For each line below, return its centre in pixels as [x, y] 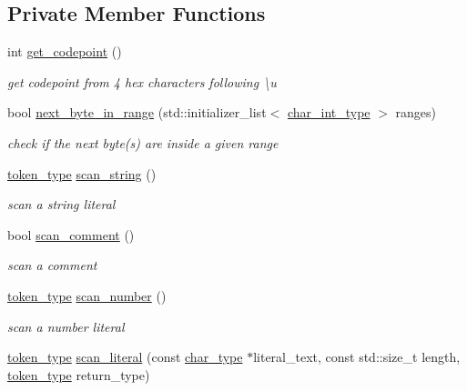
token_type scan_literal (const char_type [125, 357]
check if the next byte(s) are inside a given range [143, 142]
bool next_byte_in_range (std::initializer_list [137, 112]
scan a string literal [61, 204]
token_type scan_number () [87, 295]
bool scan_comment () [71, 234]
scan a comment [52, 265]
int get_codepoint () [65, 51]
